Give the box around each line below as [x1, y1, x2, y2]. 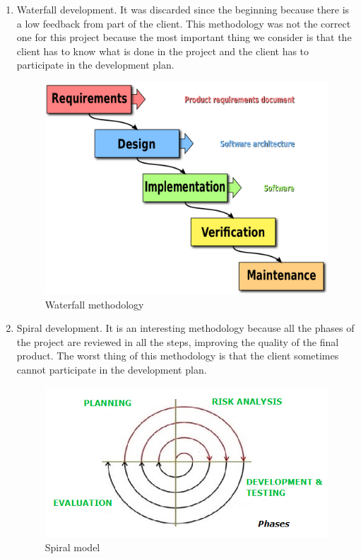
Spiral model [45, 540, 100, 555]
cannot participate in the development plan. [16, 362, 207, 377]
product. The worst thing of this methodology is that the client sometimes [16, 348, 339, 363]
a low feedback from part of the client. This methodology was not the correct [16, 16, 351, 30]
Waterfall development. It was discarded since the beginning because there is [16, 2, 350, 16]
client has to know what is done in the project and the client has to [16, 43, 309, 58]
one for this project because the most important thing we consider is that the [16, 30, 352, 45]
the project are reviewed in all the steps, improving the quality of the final [16, 334, 339, 349]
